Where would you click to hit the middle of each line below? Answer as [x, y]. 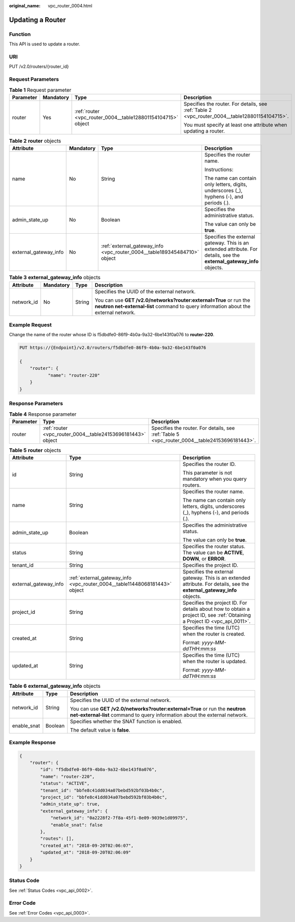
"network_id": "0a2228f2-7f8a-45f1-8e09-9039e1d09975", [119, 818]
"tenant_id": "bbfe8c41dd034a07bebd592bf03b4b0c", [102, 790]
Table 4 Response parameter [43, 414]
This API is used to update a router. [45, 44]
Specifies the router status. [214, 546]
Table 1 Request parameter [40, 90]
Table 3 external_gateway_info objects [55, 278]
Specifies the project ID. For [215, 603]
